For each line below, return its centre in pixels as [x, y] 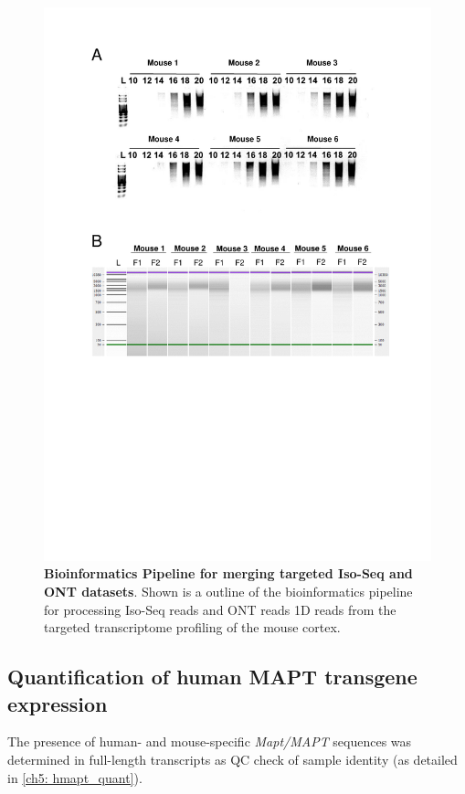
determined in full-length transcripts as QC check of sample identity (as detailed [232, 759]
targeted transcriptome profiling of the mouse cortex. [192, 627]
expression [58, 703]
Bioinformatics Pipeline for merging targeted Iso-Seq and [228, 573]
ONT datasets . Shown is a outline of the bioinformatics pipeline [228, 591]
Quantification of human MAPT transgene [212, 677]
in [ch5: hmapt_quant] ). [75, 777]
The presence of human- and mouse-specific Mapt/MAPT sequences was [210, 741]
